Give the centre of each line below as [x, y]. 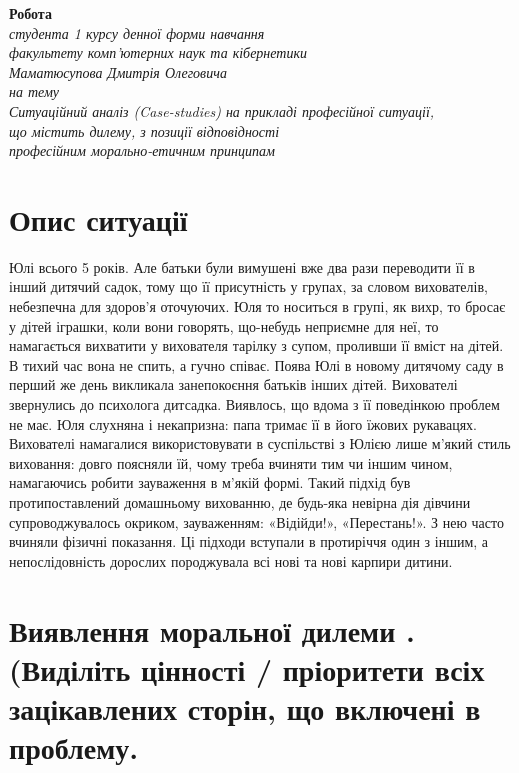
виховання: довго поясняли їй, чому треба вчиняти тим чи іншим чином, [231, 462]
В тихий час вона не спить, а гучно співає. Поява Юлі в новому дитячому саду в [256, 364]
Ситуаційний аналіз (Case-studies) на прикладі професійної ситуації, [222, 110]
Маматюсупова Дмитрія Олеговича [118, 71]
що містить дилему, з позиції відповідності [144, 130]
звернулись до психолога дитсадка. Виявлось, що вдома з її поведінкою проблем [254, 404]
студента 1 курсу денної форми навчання [137, 32]
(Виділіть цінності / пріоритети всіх [247, 668]
